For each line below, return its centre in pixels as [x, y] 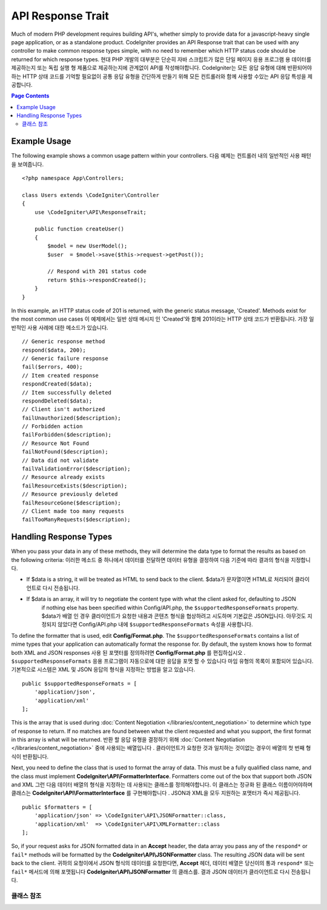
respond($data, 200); [54, 350]
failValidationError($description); [76, 469]
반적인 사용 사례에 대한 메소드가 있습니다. [60, 327]
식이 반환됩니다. [30, 756]
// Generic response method [64, 342]
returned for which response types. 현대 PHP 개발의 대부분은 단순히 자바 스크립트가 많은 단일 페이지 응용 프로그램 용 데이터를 [161, 59]
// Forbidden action [52, 427]
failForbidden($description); [67, 435]
